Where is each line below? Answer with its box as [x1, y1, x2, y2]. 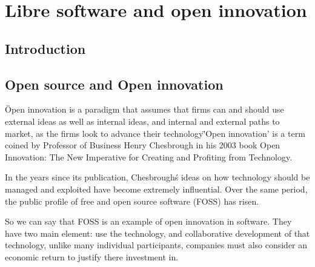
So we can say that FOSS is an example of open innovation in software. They [5, 215, 292, 228]
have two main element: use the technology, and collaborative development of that [5, 226, 310, 239]
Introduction [5, 39, 86, 58]
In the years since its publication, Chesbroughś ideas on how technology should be [5, 171, 310, 183]
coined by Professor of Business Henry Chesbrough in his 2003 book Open [5, 139, 280, 151]
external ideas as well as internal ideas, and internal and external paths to [5, 114, 280, 127]
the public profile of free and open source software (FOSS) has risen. [5, 194, 259, 207]
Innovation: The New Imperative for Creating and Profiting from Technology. [5, 150, 293, 163]
